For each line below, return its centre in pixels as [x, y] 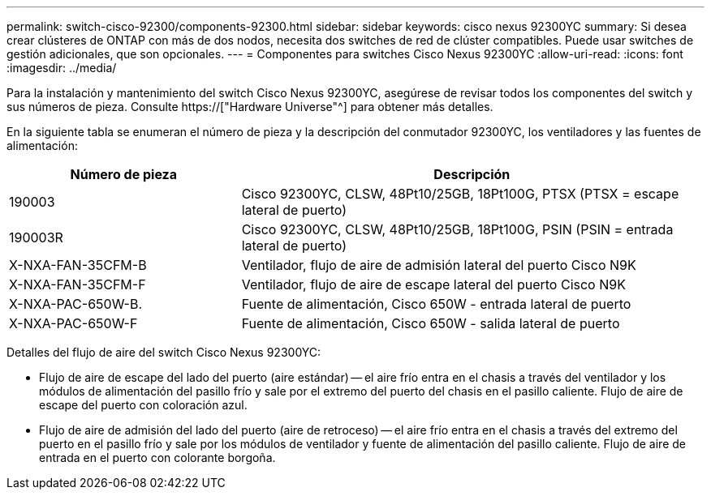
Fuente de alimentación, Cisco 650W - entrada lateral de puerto [436, 304]
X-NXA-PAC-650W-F [73, 323]
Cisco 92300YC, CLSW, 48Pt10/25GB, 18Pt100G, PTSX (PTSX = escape [460, 194]
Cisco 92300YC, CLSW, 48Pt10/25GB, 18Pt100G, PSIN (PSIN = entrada [457, 229]
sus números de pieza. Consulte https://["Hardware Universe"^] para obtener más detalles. [250, 107]
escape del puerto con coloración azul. [143, 405]
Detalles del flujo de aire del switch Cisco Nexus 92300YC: [164, 352]
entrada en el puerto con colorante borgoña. [157, 458]
